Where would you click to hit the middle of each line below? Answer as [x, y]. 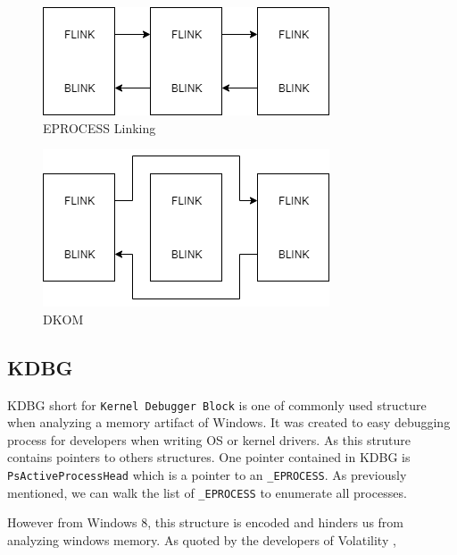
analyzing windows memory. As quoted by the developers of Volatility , [202, 539]
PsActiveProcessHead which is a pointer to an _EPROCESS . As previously [207, 475]
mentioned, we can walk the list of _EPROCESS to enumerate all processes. [207, 492]
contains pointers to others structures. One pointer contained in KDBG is [209, 457]
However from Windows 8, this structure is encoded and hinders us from [206, 522]
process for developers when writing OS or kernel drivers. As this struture [209, 439]
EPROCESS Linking [100, 127]
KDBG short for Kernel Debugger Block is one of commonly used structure [217, 404]
